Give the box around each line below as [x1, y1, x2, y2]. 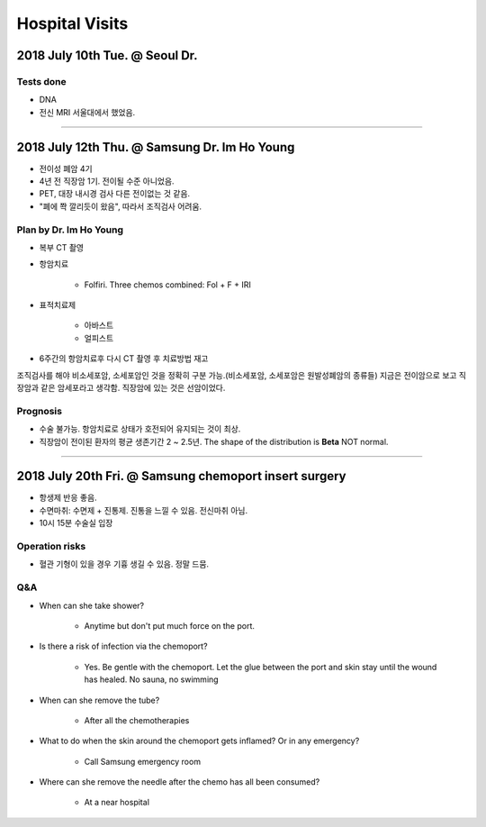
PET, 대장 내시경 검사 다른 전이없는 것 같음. [39, 188, 191, 199]
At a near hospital [84, 797, 150, 808]
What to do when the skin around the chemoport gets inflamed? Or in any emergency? [39, 735, 360, 747]
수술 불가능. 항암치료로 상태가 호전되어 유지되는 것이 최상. [39, 423, 241, 434]
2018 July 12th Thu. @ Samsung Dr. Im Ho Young [16, 140, 295, 155]
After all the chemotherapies [84, 714, 190, 725]
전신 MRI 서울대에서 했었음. [39, 106, 136, 117]
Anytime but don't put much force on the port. [84, 620, 256, 631]
